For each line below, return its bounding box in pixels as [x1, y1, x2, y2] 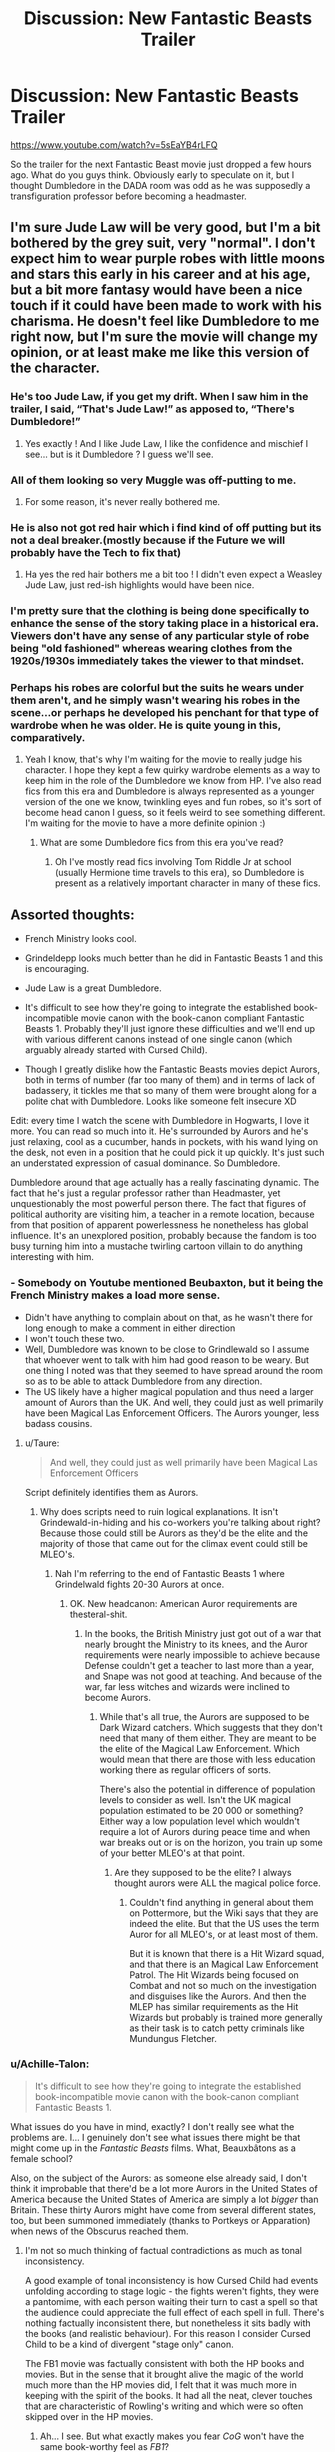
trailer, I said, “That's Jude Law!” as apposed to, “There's [10, 402, 295, 416]
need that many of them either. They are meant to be [99, 1732, 317, 1744]
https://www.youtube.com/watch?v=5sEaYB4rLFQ [10, 138, 218, 151]
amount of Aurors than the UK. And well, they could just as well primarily [24, 1396, 324, 1408]
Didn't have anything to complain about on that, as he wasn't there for [24, 1311, 313, 1323]
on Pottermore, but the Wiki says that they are [129, 1907, 319, 1919]
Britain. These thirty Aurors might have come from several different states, [10, 2203, 317, 2216]
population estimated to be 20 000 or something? [99, 1804, 304, 1816]
